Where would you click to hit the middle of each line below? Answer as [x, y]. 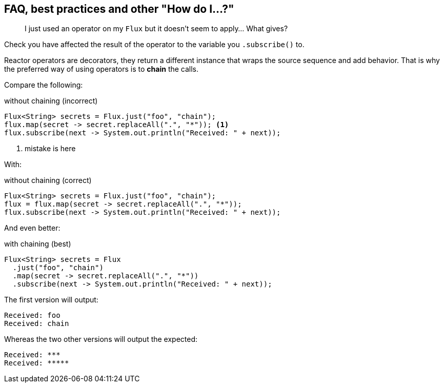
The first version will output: [51, 300]
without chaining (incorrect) [51, 101]
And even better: [32, 228]
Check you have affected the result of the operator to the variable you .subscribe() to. [154, 45]
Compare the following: [44, 85]
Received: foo [32, 315]
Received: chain [37, 324]
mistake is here [50, 149]
